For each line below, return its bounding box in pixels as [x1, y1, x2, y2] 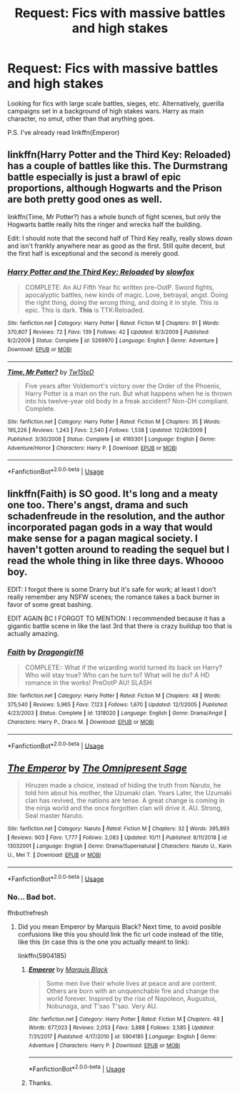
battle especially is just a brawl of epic [7, 171, 181, 183]
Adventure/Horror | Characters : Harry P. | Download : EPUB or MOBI [7, 444, 177, 451]
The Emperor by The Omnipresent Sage [7, 762, 187, 774]
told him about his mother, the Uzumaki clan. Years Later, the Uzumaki [24, 789, 232, 797]
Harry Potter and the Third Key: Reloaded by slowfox [7, 266, 195, 276]
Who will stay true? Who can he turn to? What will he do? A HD [24, 671, 210, 680]
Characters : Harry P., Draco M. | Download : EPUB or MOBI [7, 719, 154, 726]
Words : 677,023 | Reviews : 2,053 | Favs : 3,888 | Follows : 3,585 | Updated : [28, 1024, 215, 1032]
